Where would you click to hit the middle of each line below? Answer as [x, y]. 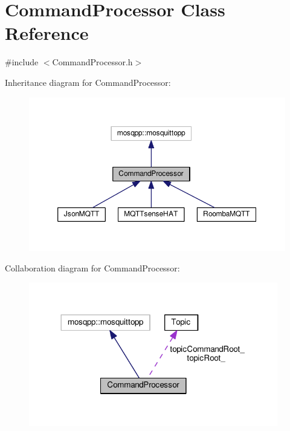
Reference [47, 33]
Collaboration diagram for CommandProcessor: [92, 267]
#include [22, 62]
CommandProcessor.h [92, 62]
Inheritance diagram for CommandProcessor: [88, 82]
